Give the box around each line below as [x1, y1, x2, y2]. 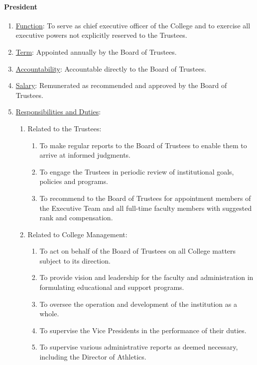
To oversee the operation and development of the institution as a [39, 298, 237, 309]
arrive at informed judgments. [39, 150, 130, 160]
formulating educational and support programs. [39, 282, 184, 292]
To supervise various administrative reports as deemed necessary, [39, 342, 238, 352]
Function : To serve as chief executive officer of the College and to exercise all [15, 20, 251, 30]
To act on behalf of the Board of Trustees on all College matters [39, 246, 236, 256]
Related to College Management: [27, 229, 128, 239]
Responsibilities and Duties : [15, 106, 101, 117]
